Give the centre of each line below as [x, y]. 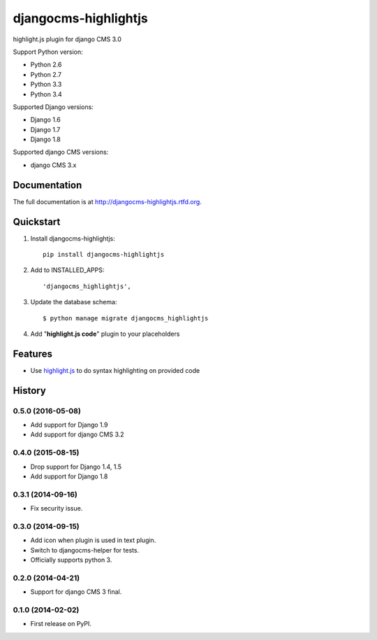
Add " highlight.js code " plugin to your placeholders [105, 334]
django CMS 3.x [53, 165]
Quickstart [37, 221]
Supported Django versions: [53, 107]
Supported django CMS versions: [61, 152]
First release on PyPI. [61, 624]
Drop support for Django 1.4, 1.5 [76, 467]
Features [32, 354]
